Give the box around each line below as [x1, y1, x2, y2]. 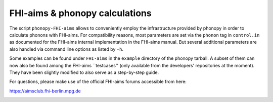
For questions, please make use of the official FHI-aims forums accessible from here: [9, 78, 187, 85]
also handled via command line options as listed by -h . [9, 46, 124, 52]
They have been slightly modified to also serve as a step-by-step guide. [9, 69, 159, 75]
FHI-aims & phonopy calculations [9, 8, 152, 19]
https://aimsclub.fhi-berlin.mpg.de [9, 88, 81, 94]
